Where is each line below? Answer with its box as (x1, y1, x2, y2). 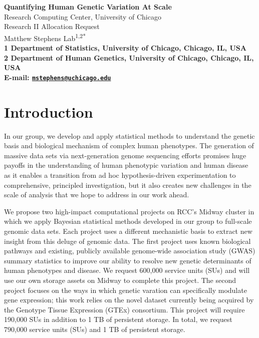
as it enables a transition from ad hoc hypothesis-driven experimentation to (4, 169, 236, 180)
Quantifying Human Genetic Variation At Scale (4, 2, 172, 12)
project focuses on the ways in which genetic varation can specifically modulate (4, 284, 247, 295)
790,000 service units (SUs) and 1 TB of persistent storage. (4, 323, 185, 334)
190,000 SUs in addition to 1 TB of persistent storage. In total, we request (4, 314, 232, 324)
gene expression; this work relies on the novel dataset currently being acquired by (4, 294, 254, 305)
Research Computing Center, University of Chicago (4, 11, 161, 22)
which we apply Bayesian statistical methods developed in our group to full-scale (4, 216, 252, 226)
